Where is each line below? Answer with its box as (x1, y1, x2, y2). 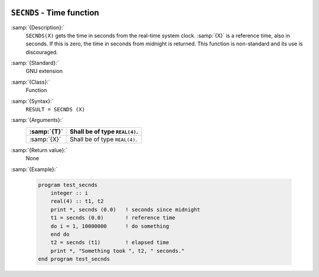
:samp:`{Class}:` (11, 78, 50, 85)
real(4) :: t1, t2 (50, 198, 104, 205)
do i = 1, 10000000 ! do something (50, 223, 170, 229)
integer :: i (50, 189, 89, 196)
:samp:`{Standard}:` (11, 60, 59, 67)
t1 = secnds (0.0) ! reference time (50, 215, 175, 221)
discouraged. (25, 48, 58, 55)
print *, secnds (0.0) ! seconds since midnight (50, 206, 200, 213)
